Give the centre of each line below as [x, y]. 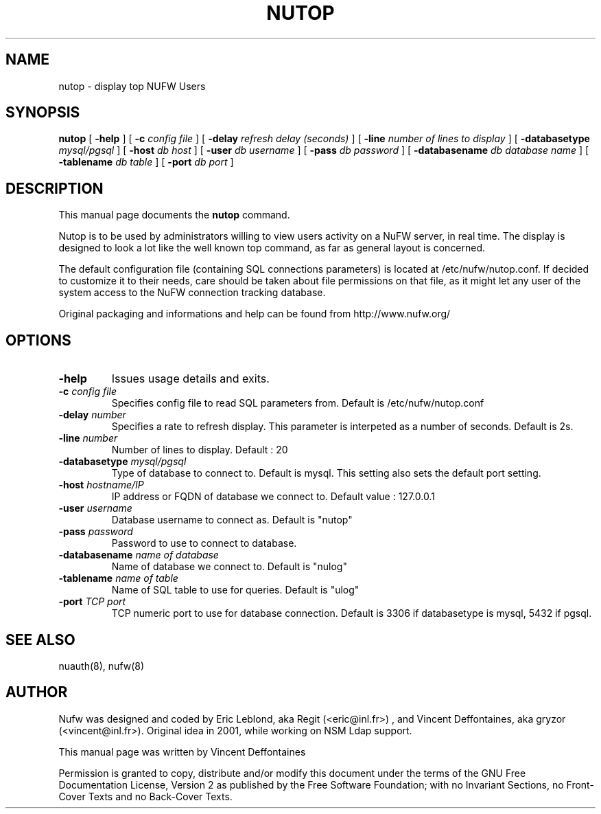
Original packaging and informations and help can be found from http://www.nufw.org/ [255, 314]
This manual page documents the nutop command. [174, 215]
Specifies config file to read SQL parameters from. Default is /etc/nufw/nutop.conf [298, 403]
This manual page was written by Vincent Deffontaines [182, 751]
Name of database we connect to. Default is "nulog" [229, 567]
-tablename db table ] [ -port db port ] [146, 162]
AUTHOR [37, 692]
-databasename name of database [139, 555]
